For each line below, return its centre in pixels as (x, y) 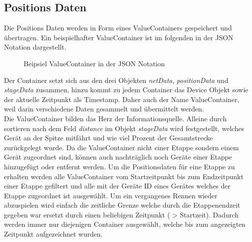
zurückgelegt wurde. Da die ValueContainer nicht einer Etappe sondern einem (122, 147)
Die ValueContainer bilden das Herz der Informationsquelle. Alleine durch (115, 118)
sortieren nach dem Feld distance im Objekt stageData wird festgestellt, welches (124, 128)
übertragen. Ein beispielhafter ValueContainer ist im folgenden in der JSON (119, 37)
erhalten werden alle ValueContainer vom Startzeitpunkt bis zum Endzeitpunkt (124, 176)
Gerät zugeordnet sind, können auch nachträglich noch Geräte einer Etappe (118, 157)
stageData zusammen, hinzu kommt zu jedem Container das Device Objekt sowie (126, 90)
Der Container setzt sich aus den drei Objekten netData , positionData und (116, 80)
